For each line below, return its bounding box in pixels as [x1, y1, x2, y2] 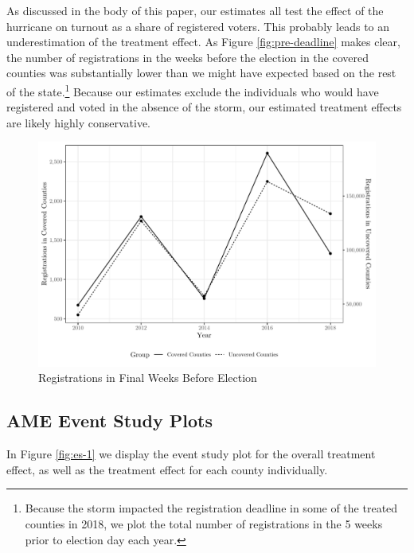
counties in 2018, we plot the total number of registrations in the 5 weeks [25, 515, 383, 532]
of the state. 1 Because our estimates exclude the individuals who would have [6, 80, 379, 99]
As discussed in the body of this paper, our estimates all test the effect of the [6, 2, 384, 18]
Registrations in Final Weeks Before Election [38, 369, 257, 386]
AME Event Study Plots [6, 408, 213, 433]
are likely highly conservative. [6, 114, 150, 130]
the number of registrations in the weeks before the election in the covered [6, 49, 369, 65]
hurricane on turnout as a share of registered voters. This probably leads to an [6, 18, 390, 34]
